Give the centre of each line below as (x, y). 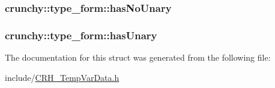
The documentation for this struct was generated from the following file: (138, 57)
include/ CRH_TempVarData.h (62, 77)
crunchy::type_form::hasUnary (81, 35)
